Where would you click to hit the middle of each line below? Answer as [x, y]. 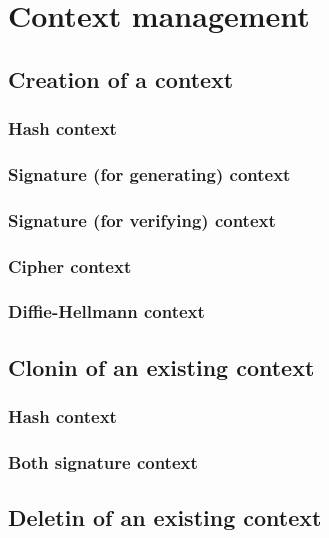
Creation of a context [121, 78]
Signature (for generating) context [149, 173]
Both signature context [103, 461]
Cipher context [70, 265]
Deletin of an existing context [165, 517]
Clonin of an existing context [161, 366]
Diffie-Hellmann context [106, 311]
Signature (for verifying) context [142, 219]
